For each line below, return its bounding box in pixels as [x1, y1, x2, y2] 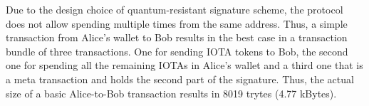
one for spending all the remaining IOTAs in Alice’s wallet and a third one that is [6, 58, 363, 73]
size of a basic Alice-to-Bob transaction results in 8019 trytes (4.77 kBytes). [6, 85, 337, 100]
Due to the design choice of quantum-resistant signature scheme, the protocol [6, 2, 343, 16]
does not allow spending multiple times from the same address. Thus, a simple [6, 16, 348, 31]
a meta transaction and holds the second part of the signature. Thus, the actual [6, 71, 354, 86]
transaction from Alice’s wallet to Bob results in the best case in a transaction [6, 30, 348, 45]
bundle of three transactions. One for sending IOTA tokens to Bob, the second [6, 43, 348, 58]
